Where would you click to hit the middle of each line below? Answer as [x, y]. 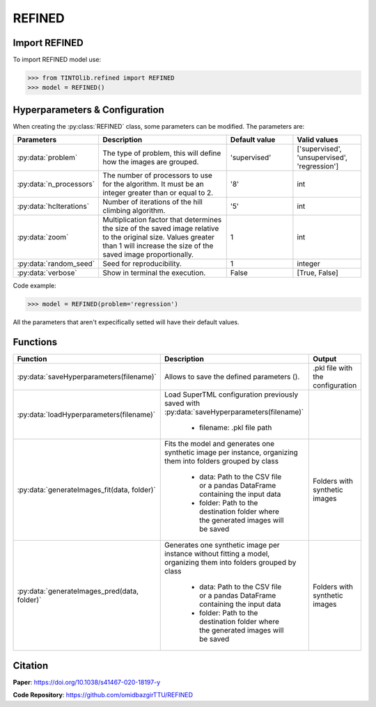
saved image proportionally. [148, 255]
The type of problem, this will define [162, 153]
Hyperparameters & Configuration [88, 110]
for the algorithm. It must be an [153, 184]
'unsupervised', [322, 158]
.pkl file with [333, 368]
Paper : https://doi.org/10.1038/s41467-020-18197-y [86, 682]
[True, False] [318, 273]
